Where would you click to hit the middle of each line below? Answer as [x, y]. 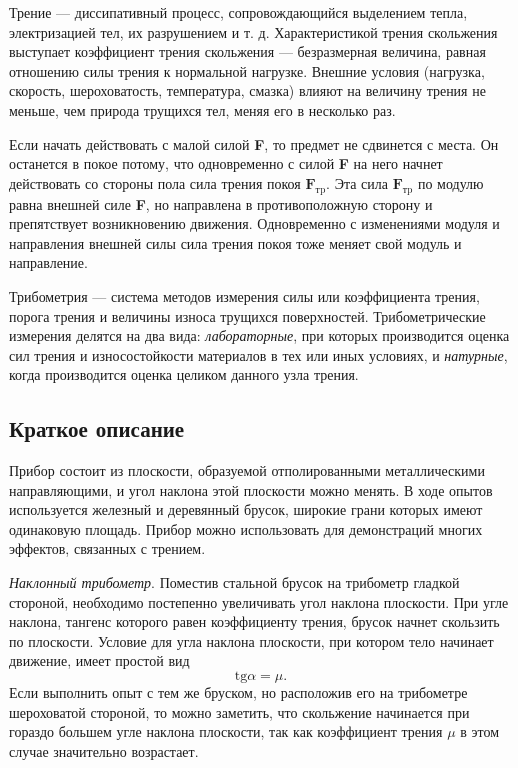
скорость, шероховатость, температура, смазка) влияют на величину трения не [247, 90]
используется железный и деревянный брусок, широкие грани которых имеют [246, 509]
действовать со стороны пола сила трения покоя [155, 182]
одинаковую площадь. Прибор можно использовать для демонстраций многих [246, 528]
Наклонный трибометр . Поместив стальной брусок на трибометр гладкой [234, 582]
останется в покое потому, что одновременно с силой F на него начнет [226, 163]
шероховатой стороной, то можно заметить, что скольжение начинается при [239, 711]
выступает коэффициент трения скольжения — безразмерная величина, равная [247, 51]
